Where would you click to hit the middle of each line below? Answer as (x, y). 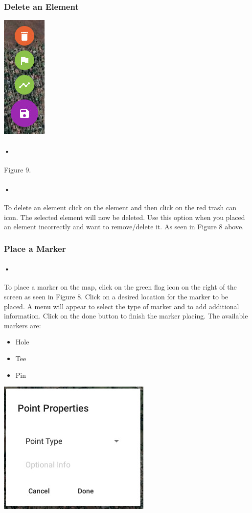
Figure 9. (18, 169)
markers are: (23, 325)
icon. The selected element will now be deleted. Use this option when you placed (125, 217)
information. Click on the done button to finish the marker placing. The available (126, 316)
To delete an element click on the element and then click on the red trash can (120, 207)
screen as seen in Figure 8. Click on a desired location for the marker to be (116, 297)
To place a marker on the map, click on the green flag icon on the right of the (120, 287)
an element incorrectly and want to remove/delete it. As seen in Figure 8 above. (124, 227)
